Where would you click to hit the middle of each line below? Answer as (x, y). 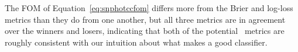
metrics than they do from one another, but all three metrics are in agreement (145, 19)
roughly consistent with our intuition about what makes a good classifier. (136, 42)
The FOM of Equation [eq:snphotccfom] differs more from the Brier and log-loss (149, 8)
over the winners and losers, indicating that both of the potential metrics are (145, 31)
